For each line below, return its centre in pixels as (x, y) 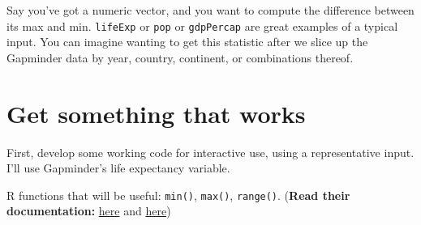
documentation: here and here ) (89, 211)
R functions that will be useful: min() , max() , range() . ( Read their (178, 195)
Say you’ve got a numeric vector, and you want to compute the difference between (210, 10)
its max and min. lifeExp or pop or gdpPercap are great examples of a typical (202, 25)
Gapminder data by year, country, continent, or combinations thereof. (180, 57)
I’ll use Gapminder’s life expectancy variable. (118, 168)
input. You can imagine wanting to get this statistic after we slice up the (187, 42)
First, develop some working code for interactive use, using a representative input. (210, 152)
